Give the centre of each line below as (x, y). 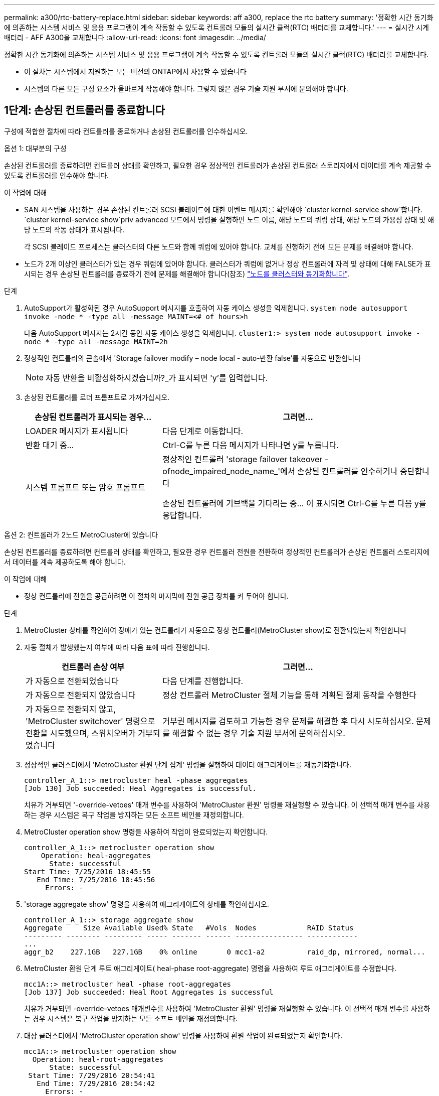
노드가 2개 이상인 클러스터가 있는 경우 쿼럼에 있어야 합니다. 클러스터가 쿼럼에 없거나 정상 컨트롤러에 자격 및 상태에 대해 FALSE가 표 (228, 263)
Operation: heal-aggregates (96, 855)
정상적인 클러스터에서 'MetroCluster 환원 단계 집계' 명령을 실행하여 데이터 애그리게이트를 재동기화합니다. (188, 764)
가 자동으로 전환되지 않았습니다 (81, 695)
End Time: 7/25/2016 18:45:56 (96, 879)
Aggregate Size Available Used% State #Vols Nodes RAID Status (189, 928)
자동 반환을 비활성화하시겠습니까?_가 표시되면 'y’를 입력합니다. (157, 378)
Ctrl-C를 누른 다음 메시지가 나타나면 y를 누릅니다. (251, 445)
